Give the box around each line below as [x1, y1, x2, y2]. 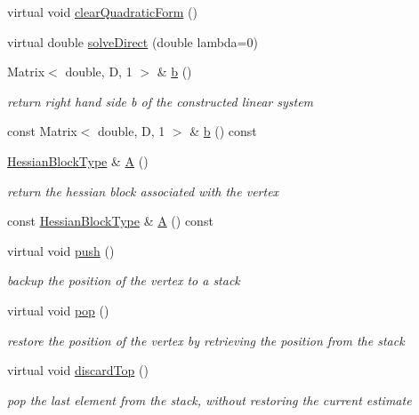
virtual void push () [7, 241, 115, 259]
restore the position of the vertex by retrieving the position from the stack [7, 331, 405, 349]
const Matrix [7, 122, 77, 140]
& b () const [189, 122, 257, 140]
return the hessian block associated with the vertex [7, 181, 279, 200]
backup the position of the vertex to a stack [7, 271, 240, 290]
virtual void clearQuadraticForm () [7, 3, 197, 20]
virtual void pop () [7, 300, 109, 319]
